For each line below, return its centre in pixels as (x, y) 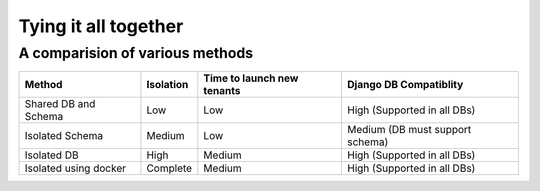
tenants (222, 91)
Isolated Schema (64, 136)
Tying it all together (101, 26)
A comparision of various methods (136, 53)
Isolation (167, 85)
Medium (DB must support (409, 130)
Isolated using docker (75, 168)
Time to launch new (251, 78)
